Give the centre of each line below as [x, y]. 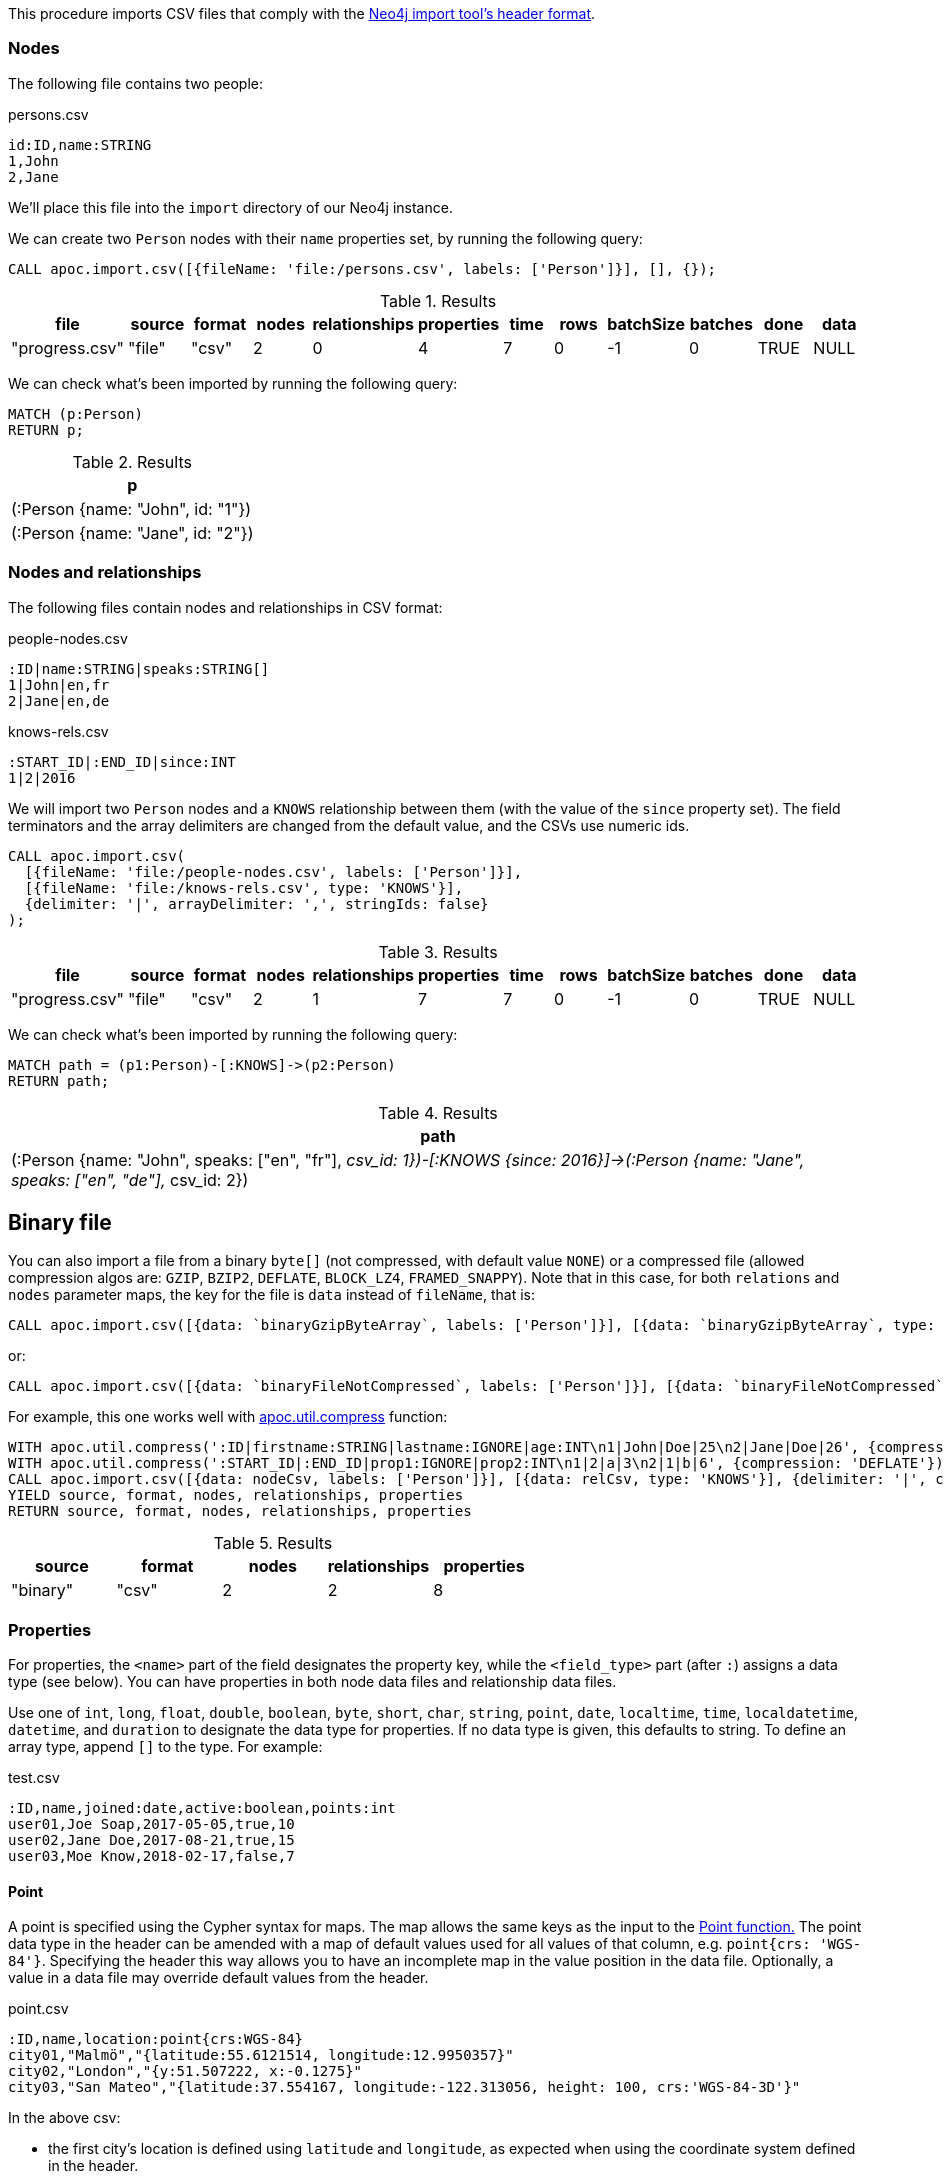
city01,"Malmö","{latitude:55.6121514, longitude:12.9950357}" [261, 2055]
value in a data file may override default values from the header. [218, 1978]
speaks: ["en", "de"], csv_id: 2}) [130, 1179]
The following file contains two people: [135, 83]
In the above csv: [64, 2118]
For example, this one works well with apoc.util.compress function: [228, 1417]
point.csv [38, 2009]
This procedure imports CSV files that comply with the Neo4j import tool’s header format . [302, 13]
